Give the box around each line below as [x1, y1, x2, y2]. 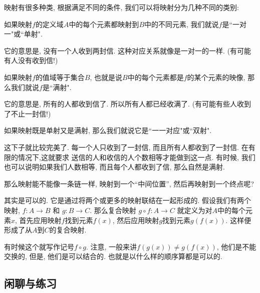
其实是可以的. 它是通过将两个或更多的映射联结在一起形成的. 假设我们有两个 [4, 195, 251, 205]
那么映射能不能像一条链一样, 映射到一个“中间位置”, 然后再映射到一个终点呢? [4, 178, 254, 188]
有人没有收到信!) [4, 55, 58, 65]
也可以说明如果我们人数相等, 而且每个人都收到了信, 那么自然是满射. [4, 161, 225, 172]
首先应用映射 [19, 214, 62, 225]
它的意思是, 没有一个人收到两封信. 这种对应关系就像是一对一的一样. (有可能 [4, 45, 251, 55]
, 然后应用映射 [112, 214, 159, 225]
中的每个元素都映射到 [69, 18, 139, 29]
